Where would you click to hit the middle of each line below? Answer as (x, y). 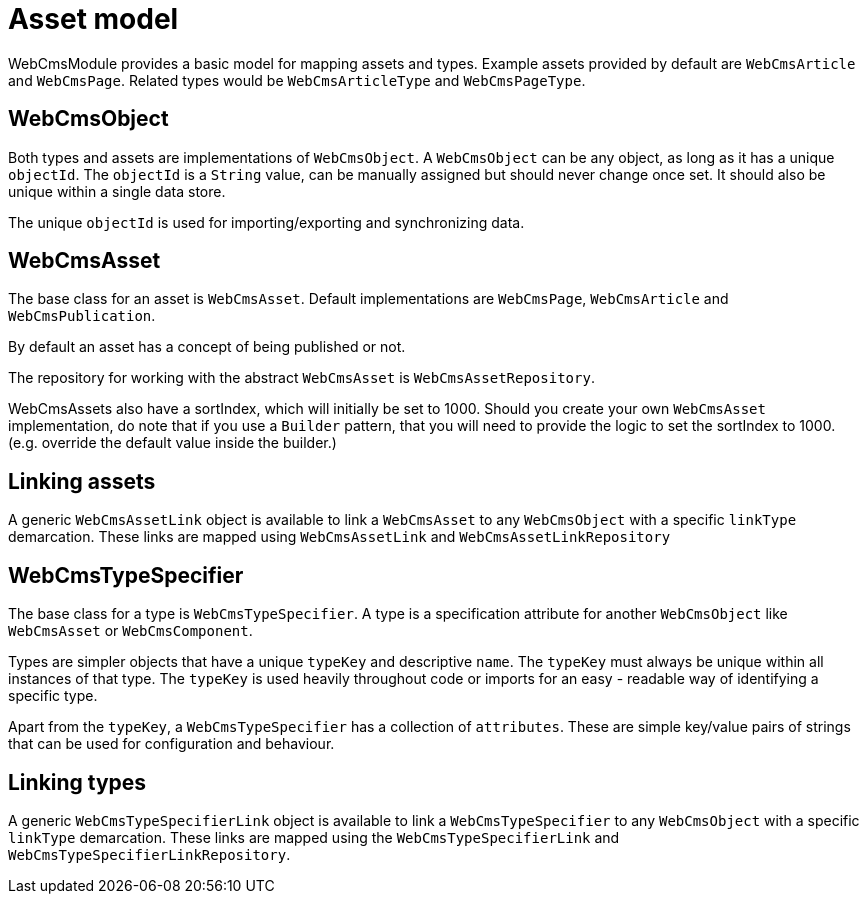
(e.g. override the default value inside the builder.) (172, 443)
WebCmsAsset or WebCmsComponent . (130, 631)
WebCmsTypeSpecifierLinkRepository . (149, 854)
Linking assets (82, 481)
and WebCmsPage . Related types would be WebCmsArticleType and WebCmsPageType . (297, 80)
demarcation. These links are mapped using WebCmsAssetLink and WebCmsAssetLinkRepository (339, 537)
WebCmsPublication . (82, 316)
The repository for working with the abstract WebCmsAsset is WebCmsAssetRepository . (301, 378)
